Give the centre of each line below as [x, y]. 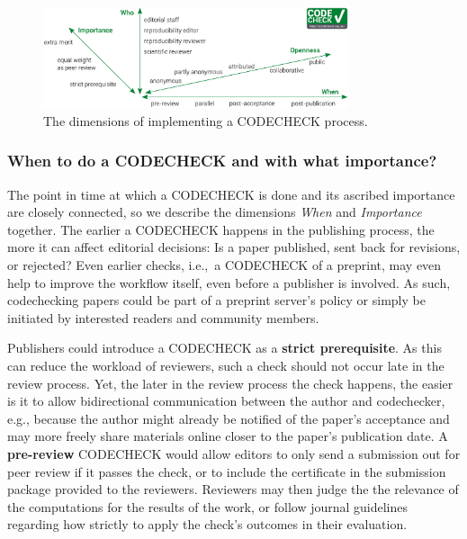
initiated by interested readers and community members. [163, 317]
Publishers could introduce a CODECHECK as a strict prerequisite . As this [225, 348]
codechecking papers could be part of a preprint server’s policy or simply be [216, 300]
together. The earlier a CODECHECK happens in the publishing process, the [221, 229]
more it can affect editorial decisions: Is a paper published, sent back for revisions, [234, 247]
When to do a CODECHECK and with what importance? [222, 161]
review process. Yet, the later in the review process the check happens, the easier [230, 383]
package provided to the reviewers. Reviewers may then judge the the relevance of [233, 489]
